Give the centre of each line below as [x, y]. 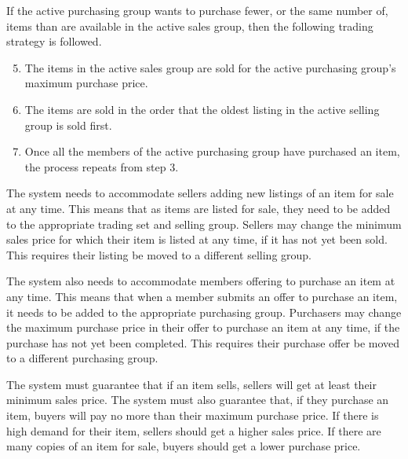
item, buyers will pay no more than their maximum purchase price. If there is [193, 415]
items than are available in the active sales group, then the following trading [190, 26]
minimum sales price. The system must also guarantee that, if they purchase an [198, 400]
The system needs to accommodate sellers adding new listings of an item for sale [200, 193]
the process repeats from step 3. [102, 166]
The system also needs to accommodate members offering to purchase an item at [201, 281]
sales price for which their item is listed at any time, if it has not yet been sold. [197, 239]
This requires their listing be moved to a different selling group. [159, 254]
